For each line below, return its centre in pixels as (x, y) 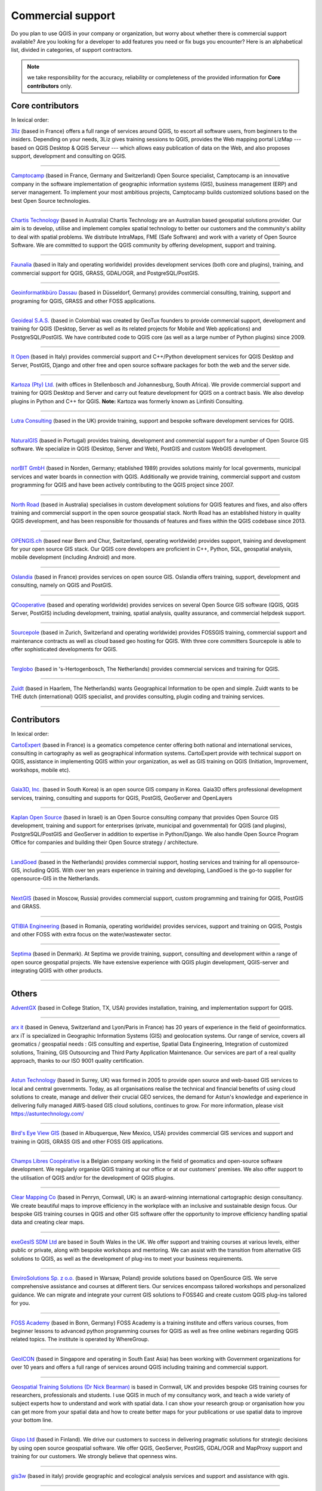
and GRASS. (26, 907)
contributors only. (50, 86)
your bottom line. (32, 1420)
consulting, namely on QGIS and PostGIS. (62, 585)
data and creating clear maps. (48, 1222)
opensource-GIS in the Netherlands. (55, 878)
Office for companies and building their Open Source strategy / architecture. (105, 842)
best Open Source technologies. (51, 200)
